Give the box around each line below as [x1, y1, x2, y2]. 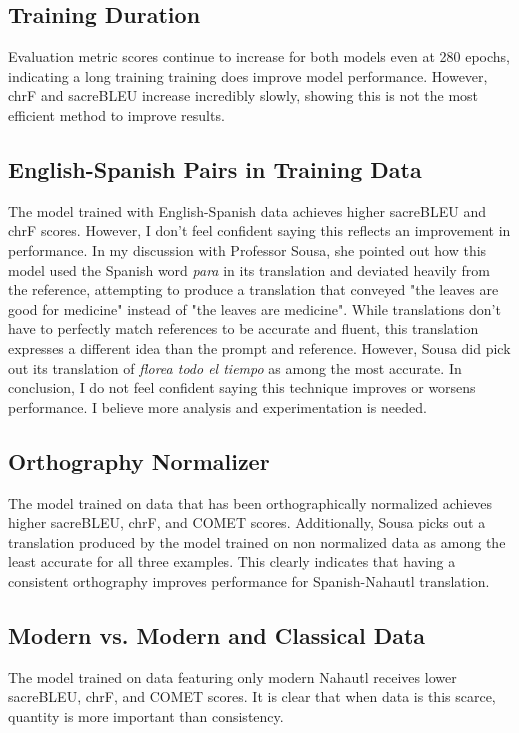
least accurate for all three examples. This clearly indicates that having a [8, 551, 456, 572]
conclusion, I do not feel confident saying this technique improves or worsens [8, 377, 476, 398]
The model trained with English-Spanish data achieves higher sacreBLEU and [8, 200, 487, 221]
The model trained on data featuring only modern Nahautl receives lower [8, 666, 457, 687]
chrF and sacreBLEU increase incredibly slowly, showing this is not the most [8, 85, 479, 106]
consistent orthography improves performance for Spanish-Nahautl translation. [8, 570, 490, 591]
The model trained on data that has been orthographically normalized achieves [8, 492, 493, 513]
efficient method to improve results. [8, 104, 225, 125]
